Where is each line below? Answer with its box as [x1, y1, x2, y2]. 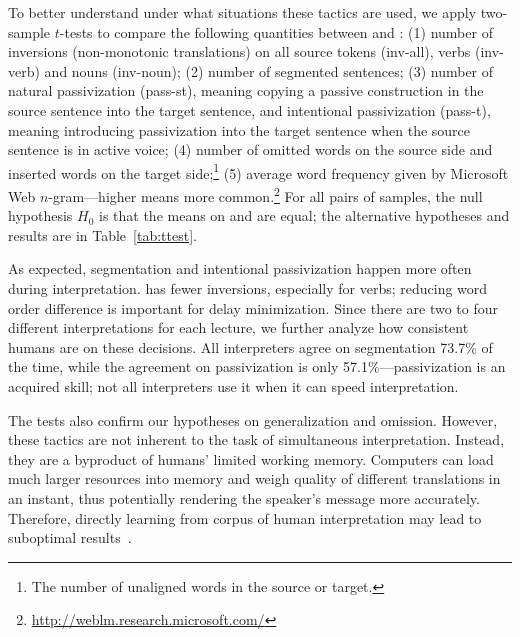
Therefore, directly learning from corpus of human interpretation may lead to [8, 507, 482, 528]
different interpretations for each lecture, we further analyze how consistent [8, 317, 469, 338]
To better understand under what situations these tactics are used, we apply [8, 2, 477, 22]
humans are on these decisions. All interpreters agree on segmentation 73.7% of [8, 336, 493, 357]
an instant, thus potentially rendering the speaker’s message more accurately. [8, 487, 480, 508]
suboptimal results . [8, 527, 132, 548]
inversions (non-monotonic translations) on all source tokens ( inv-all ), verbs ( [8, 41, 481, 62]
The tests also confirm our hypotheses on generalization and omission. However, [8, 409, 498, 430]
